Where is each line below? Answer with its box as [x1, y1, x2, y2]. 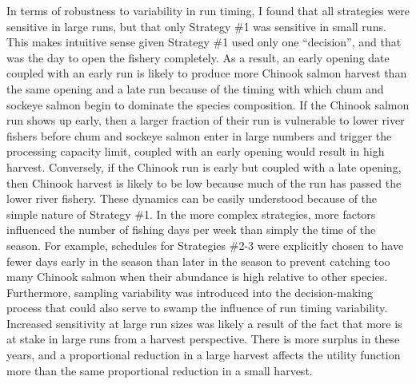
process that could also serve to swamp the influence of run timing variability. [6, 299, 388, 316]
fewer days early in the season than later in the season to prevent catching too [6, 252, 390, 269]
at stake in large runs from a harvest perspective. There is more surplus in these [6, 331, 400, 347]
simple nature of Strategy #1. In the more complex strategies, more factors [6, 205, 376, 222]
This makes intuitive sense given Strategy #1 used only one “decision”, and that [6, 34, 402, 50]
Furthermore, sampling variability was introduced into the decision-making [6, 283, 373, 300]
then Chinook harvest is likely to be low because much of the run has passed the [6, 174, 402, 191]
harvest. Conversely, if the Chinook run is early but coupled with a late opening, [6, 158, 402, 175]
